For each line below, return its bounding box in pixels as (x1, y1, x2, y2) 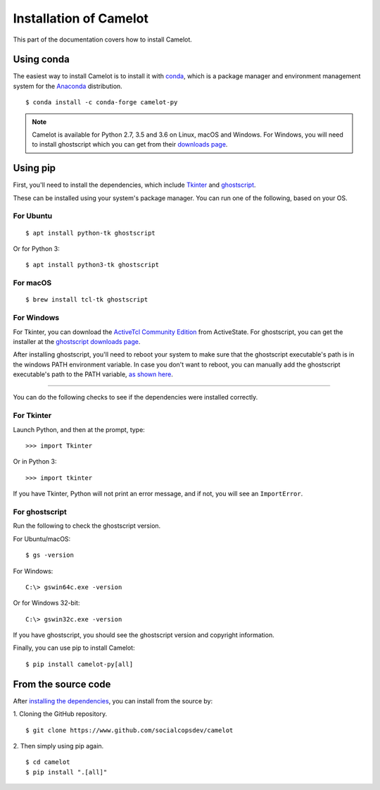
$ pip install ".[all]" (25, 768, 108, 776)
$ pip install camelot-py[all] (25, 660, 134, 668)
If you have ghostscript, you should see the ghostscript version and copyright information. (13, 631, 274, 639)
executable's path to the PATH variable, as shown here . (13, 370, 174, 378)
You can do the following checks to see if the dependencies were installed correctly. (13, 393, 258, 402)
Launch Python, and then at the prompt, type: (13, 425, 146, 433)
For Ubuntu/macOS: (13, 534, 71, 543)
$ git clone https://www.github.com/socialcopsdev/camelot (25, 726, 234, 734)
